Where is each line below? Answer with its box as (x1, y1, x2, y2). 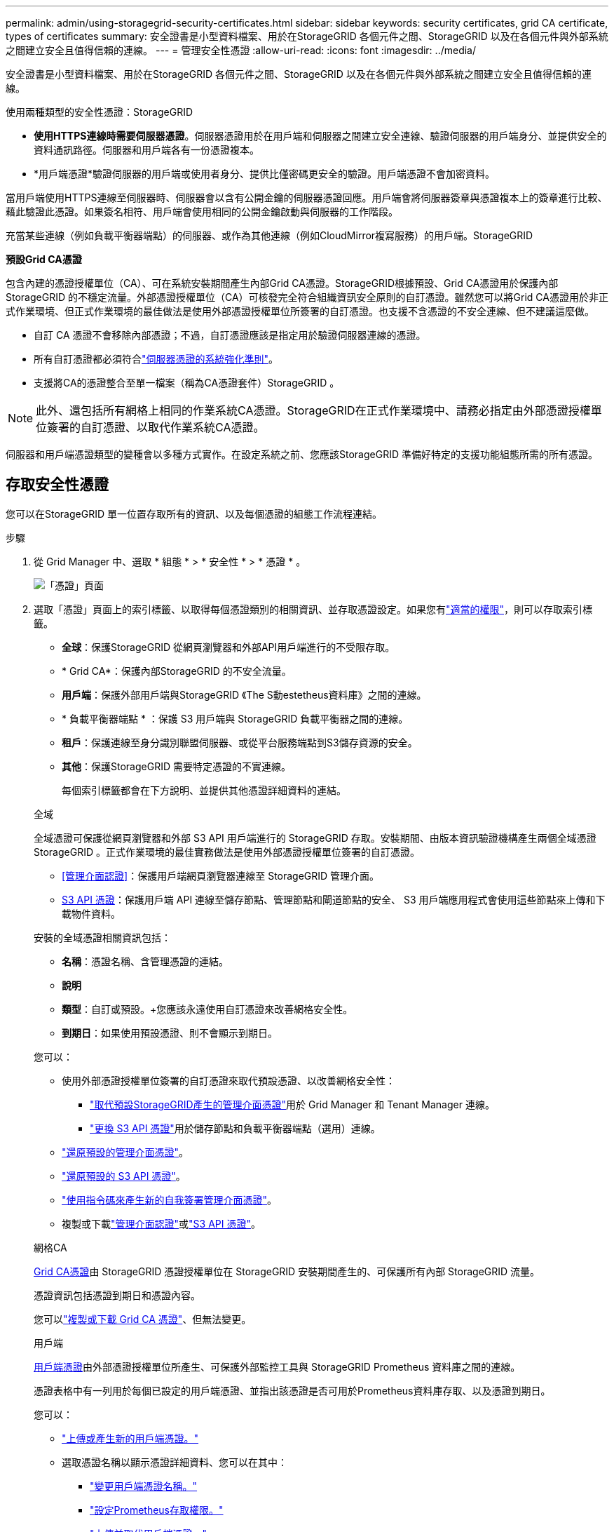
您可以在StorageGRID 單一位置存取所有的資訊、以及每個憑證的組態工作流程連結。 (6, 507, 382, 520)
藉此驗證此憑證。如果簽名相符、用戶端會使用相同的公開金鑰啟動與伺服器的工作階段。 (6, 206, 398, 217)
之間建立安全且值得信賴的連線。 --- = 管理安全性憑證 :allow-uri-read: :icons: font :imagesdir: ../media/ (6, 44, 477, 56)
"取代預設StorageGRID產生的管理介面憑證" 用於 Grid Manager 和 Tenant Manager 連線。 (90, 1098, 495, 1110)
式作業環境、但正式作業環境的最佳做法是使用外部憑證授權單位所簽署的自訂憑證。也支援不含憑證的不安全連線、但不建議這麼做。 (6, 305, 594, 317)
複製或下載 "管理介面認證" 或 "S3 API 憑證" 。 (62, 1217, 261, 1230)
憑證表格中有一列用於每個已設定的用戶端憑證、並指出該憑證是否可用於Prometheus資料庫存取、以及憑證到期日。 (34, 1384, 551, 1397)
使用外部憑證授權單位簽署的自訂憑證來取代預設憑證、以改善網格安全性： (62, 1074, 395, 1087)
